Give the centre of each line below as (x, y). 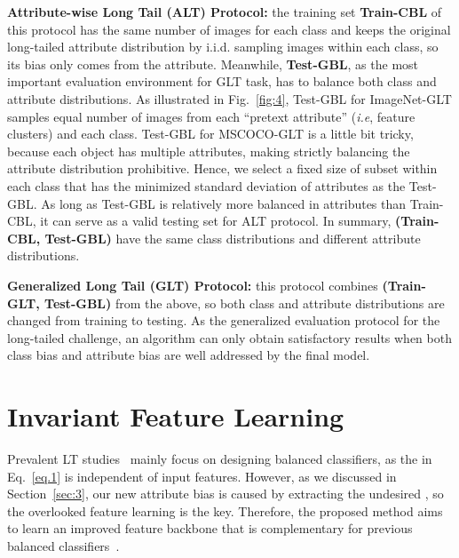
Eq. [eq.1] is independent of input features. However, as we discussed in (202, 476)
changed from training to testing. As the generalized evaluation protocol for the (224, 320)
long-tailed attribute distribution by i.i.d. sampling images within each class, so (223, 47)
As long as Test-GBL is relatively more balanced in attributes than (224, 203)
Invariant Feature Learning (176, 416)
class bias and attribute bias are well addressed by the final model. (189, 355)
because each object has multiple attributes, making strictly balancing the (209, 151)
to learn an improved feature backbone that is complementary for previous (210, 528)
